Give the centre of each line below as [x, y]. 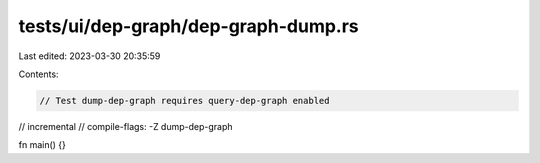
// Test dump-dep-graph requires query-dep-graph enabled [184, 100]
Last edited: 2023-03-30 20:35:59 [89, 56]
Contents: [38, 74]
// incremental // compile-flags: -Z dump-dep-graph [126, 126]
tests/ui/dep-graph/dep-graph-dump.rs [188, 26]
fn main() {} [42, 145]
